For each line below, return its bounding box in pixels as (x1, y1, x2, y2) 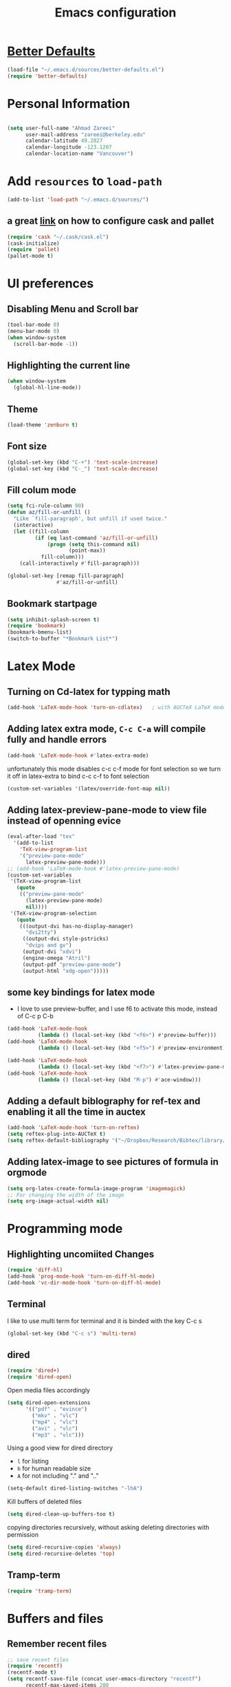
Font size (7, 440, 47, 452)
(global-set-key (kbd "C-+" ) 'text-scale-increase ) (7, 459, 158, 466)
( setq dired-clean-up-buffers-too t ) (7, 1511, 115, 1518)
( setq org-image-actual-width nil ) (7, 1198, 109, 1205)
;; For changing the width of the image (7, 1192, 125, 1199)
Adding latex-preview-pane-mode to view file (7, 804, 208, 816)
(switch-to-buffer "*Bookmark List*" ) (7, 635, 118, 643)
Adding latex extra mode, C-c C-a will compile (7, 723, 206, 735)
